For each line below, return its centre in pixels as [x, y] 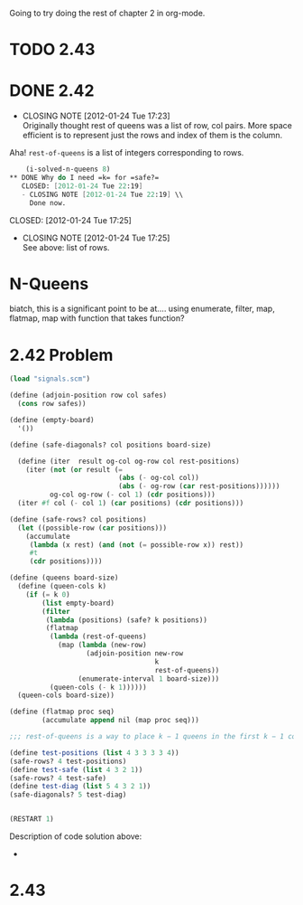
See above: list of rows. [66, 247]
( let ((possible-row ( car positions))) [92, 528]
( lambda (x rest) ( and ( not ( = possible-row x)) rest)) [137, 545]
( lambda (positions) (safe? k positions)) [126, 620]
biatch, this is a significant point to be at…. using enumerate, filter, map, [142, 309]
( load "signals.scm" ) [50, 379]
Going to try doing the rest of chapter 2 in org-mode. [107, 13]
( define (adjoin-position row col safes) [88, 396]
